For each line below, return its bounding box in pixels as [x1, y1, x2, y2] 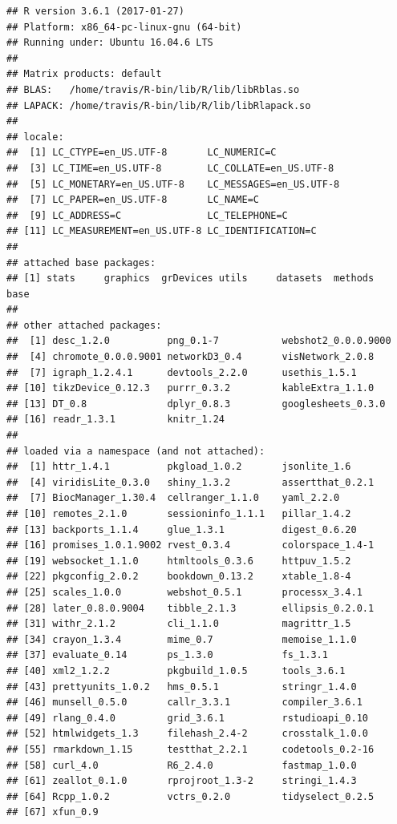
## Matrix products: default [6, 68, 162, 80]
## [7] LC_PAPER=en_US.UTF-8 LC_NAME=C [6, 194, 259, 206]
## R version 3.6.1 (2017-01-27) [6, 6, 184, 17]
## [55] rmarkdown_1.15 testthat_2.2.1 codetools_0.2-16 [6, 743, 375, 755]
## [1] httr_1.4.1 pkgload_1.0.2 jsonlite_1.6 [6, 461, 351, 473]
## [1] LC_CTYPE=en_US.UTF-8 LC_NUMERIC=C [6, 147, 277, 159]
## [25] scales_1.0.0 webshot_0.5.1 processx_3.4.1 [6, 586, 363, 598]
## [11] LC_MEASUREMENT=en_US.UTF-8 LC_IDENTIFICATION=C [6, 225, 317, 237]
